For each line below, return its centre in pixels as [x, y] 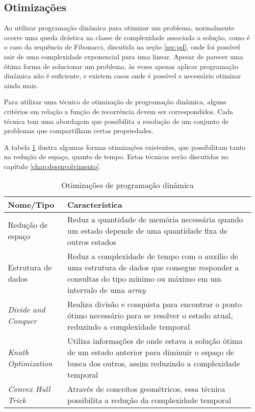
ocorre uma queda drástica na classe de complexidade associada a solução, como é [127, 37]
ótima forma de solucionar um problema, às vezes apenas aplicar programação [121, 66]
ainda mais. [21, 85]
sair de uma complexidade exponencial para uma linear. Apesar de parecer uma [124, 56]
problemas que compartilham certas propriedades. [79, 131]
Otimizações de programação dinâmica [127, 185]
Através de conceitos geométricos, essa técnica [146, 388]
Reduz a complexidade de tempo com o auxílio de [153, 256]
